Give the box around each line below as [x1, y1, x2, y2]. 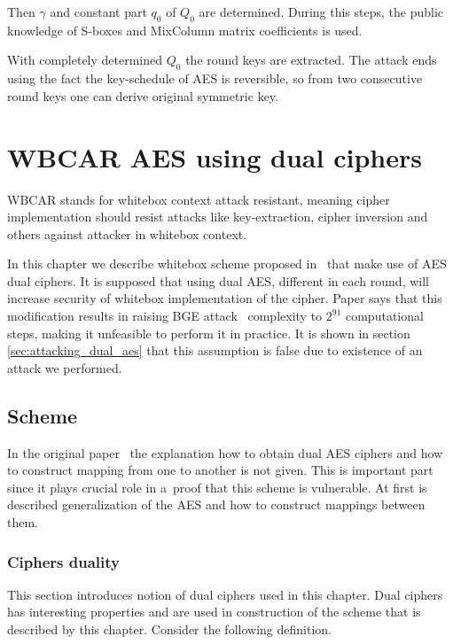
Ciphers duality [7, 550, 120, 572]
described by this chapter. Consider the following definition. [7, 620, 332, 639]
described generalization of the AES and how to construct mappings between [7, 495, 426, 514]
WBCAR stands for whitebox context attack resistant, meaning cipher [7, 190, 390, 208]
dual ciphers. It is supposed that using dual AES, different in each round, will [7, 271, 429, 290]
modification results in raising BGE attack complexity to [7, 306, 323, 325]
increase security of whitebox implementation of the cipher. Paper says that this [7, 289, 442, 307]
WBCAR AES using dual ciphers [7, 138, 422, 175]
